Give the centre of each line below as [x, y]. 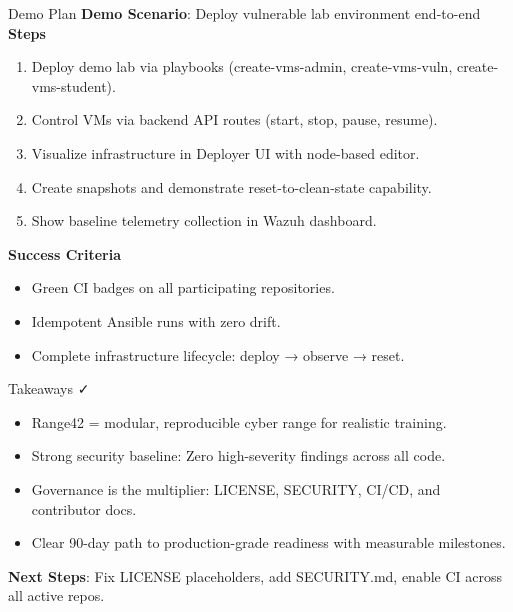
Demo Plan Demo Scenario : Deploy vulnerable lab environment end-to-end [244, 13]
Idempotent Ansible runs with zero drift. [156, 320]
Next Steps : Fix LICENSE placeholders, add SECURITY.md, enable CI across [255, 575]
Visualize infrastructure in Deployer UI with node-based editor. [225, 152]
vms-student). [73, 85]
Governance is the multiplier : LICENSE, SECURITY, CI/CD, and [236, 488]
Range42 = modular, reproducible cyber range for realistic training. [239, 421]
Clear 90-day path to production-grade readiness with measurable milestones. [268, 542]
